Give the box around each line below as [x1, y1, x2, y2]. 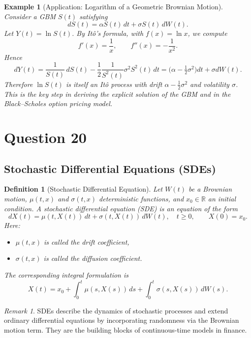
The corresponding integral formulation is [4, 270, 129, 280]
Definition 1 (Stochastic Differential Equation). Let [4, 184, 163, 194]
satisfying [79, 11, 108, 21]
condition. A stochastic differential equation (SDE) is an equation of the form [4, 203, 238, 213]
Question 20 [4, 127, 87, 147]
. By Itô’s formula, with [72, 28, 144, 38]
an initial [208, 194, 236, 204]
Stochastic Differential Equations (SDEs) [4, 161, 216, 176]
